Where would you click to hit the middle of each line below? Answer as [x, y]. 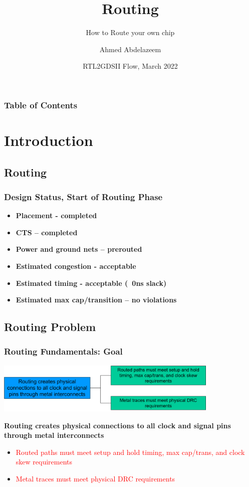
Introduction [49, 140]
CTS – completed [47, 232]
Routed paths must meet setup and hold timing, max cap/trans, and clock [130, 452]
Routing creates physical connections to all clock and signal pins [117, 425]
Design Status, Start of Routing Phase [83, 196]
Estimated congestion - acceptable [76, 266]
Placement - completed [56, 215]
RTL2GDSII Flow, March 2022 [130, 66]
